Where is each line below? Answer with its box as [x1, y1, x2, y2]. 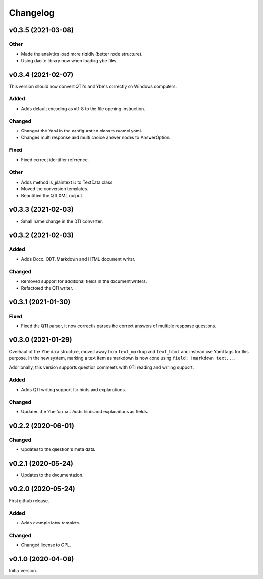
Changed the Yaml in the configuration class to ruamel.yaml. [21, 128, 142, 133]
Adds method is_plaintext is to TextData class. [21, 179, 114, 185]
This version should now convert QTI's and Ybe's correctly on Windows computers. [9, 83, 177, 89]
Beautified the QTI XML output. [21, 193, 84, 199]
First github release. [9, 498, 49, 504]
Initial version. [9, 568, 38, 574]
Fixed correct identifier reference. [21, 157, 89, 163]
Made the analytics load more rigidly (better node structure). [21, 51, 143, 57]
